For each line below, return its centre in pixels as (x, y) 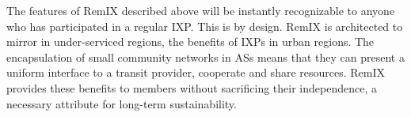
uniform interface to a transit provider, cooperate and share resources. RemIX (196, 72)
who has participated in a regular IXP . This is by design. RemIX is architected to (205, 26)
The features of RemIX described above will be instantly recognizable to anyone (201, 10)
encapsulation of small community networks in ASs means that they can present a (205, 57)
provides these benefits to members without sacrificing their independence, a (192, 87)
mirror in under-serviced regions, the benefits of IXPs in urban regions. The (190, 42)
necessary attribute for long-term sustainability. (122, 103)
